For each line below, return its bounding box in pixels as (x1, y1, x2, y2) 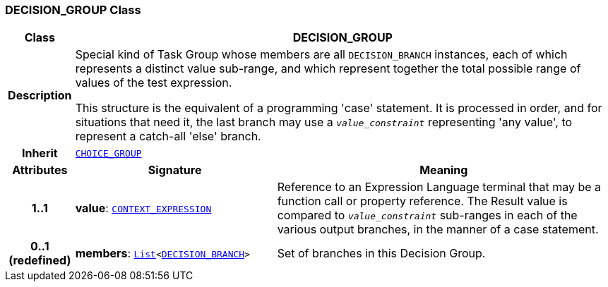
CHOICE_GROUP (75, 147, 142, 159)
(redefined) (8, 253, 71, 268)
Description (8, 88, 72, 103)
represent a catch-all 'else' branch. (75, 129, 261, 144)
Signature (148, 163, 202, 178)
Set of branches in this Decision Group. (277, 246, 486, 261)
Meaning (419, 163, 468, 178)
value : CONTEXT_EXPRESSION (75, 201, 212, 216)
